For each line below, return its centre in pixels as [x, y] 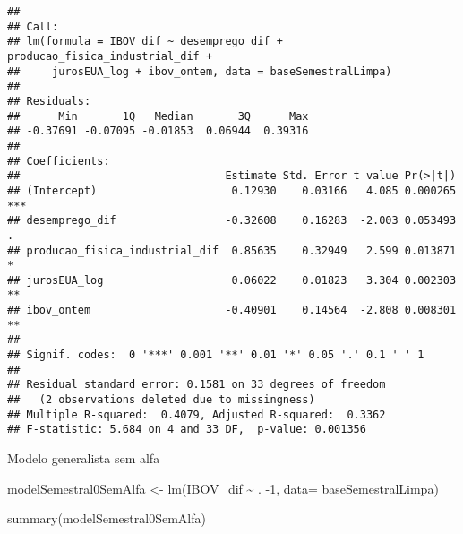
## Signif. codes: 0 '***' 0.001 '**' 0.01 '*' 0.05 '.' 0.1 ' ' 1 [216, 355]
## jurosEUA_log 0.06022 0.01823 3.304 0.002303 [232, 280]
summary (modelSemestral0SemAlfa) [107, 518]
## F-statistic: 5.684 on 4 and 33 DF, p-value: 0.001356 [187, 430]
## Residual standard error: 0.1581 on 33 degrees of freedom [197, 385]
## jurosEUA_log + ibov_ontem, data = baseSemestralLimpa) [200, 71]
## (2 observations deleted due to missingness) [161, 400]
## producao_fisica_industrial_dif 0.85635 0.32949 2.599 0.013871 [232, 250]
